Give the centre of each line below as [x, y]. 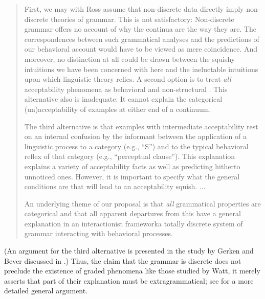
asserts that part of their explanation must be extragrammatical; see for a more [129, 280]
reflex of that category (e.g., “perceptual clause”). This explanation [130, 156]
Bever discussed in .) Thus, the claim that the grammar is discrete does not [123, 260]
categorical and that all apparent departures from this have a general [132, 213]
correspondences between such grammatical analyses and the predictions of [142, 39]
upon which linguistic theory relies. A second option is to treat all [128, 79]
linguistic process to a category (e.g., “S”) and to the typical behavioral [136, 146]
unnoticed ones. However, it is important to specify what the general [132, 176]
